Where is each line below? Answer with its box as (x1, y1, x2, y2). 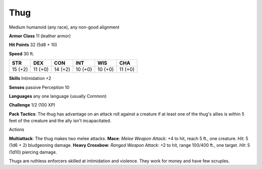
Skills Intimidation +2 (9, 76, 51, 81)
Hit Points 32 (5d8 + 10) (9, 42, 58, 48)
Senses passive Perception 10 (9, 84, 70, 90)
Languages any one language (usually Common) (9, 93, 107, 99)
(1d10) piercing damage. (9, 149, 57, 155)
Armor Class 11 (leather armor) (9, 33, 71, 39)
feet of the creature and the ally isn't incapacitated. (9, 118, 112, 123)
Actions (9, 126, 24, 133)
